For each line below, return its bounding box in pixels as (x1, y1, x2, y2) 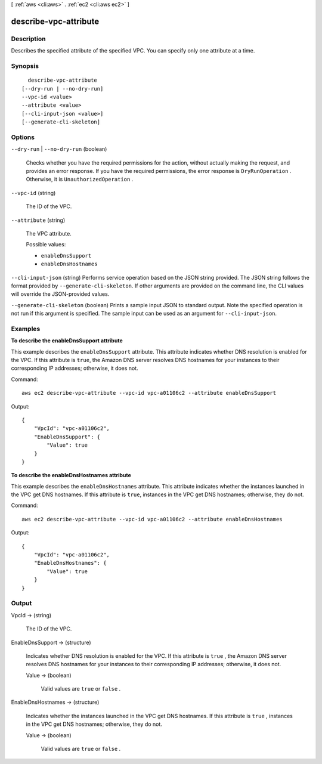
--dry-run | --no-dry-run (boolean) (11, 146, 107, 153)
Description (11, 35, 46, 43)
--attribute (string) (11, 216, 66, 224)
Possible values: (26, 241, 66, 248)
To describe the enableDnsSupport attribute (11, 337, 123, 344)
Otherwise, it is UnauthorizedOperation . (26, 176, 134, 183)
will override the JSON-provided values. (11, 290, 110, 298)
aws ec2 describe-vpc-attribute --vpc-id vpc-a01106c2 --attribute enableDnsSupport (21, 389, 277, 397)
